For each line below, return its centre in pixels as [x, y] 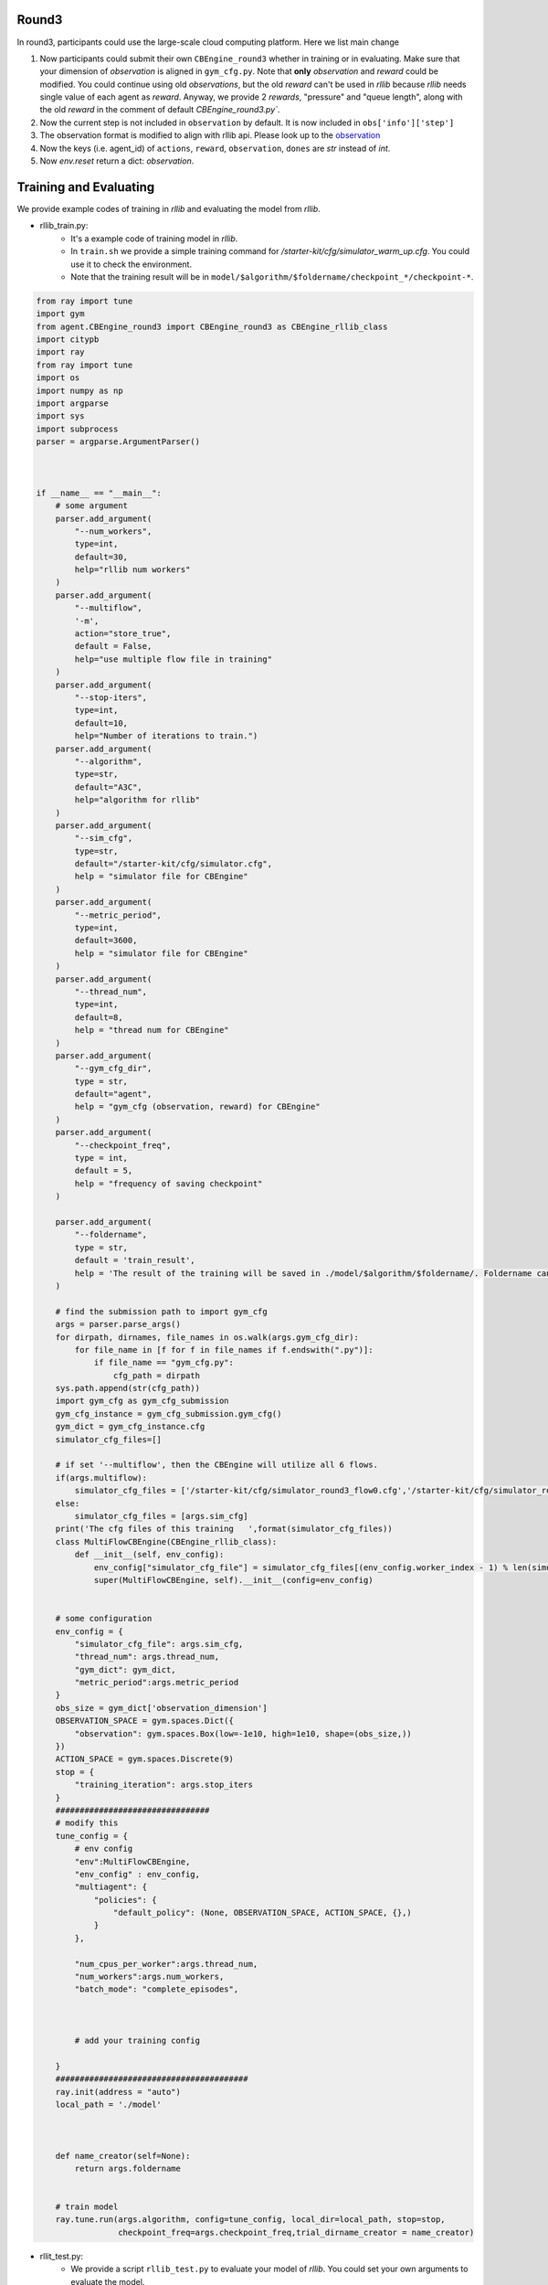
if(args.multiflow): [101, 1477]
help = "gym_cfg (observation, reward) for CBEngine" [197, 1107]
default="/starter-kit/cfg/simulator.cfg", [174, 864]
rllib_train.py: [64, 226]
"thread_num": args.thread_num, [147, 1657]
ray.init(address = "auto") [118, 2092]
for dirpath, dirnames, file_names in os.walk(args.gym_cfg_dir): [207, 1337]
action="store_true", [123, 634]
